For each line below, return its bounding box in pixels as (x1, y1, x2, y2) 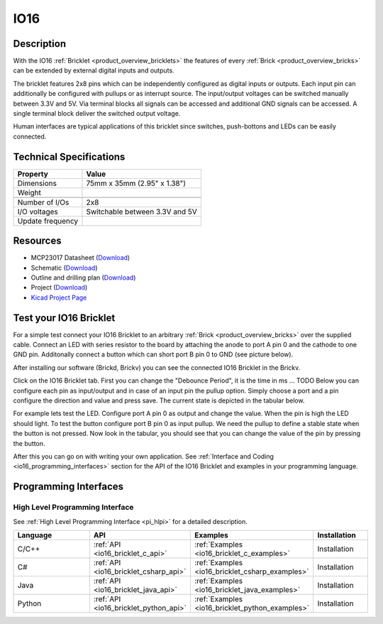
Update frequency (17, 216, 78, 226)
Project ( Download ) (30, 283, 88, 292)
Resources (13, 235, 62, 247)
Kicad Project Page (30, 293, 87, 302)
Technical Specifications (13, 150, 126, 163)
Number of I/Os (17, 197, 70, 207)
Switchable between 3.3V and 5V (86, 207, 198, 217)
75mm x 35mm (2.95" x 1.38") (86, 178, 186, 188)
